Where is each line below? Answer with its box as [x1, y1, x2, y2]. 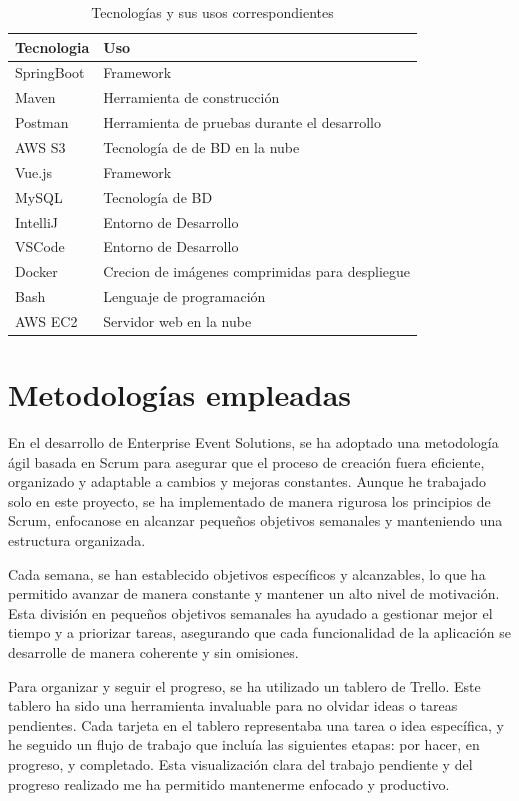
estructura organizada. [8, 530, 146, 551]
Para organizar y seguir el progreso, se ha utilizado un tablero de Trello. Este [8, 675, 481, 696]
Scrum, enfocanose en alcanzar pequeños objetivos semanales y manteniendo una [8, 510, 503, 531]
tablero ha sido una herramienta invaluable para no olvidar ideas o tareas [8, 695, 458, 716]
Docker [15, 261, 58, 282]
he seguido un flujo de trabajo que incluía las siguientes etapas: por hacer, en [8, 734, 480, 755]
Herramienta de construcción [103, 87, 280, 108]
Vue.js [15, 161, 53, 182]
